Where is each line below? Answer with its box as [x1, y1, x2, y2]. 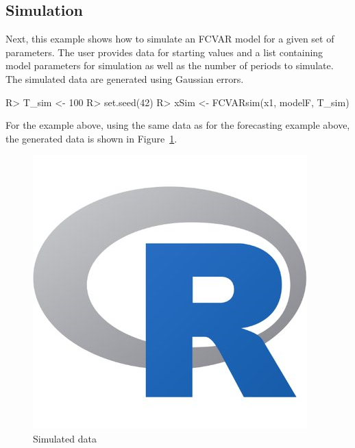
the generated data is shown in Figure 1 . [5, 131, 177, 145]
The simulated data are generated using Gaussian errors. [5, 71, 244, 86]
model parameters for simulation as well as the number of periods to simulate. [5, 58, 334, 73]
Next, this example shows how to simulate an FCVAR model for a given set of [5, 32, 334, 46]
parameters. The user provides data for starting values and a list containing [5, 45, 323, 59]
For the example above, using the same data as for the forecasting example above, [5, 118, 350, 132]
